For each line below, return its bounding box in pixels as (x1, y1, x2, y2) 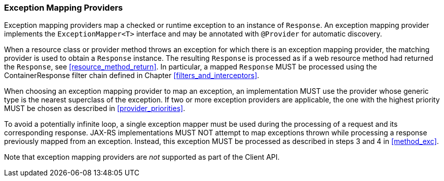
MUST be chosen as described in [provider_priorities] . (4, 104, 186, 113)
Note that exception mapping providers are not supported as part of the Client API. (4, 153, 280, 162)
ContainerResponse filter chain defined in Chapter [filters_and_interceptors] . (4, 71, 260, 80)
